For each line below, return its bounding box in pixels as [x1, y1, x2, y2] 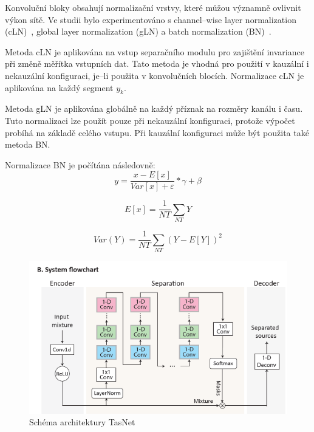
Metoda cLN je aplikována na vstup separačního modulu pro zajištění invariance [5, 45, 304, 58]
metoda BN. [5, 138, 50, 151]
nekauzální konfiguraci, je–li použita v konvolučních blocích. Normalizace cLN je [5, 69, 304, 81]
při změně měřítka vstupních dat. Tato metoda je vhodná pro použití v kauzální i [5, 57, 309, 70]
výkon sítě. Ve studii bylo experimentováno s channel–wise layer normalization [5, 13, 296, 26]
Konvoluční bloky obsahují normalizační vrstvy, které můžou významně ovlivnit [5, 1, 301, 13]
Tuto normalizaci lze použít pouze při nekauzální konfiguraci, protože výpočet [5, 114, 295, 126]
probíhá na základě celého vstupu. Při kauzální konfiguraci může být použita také [5, 126, 309, 139]
